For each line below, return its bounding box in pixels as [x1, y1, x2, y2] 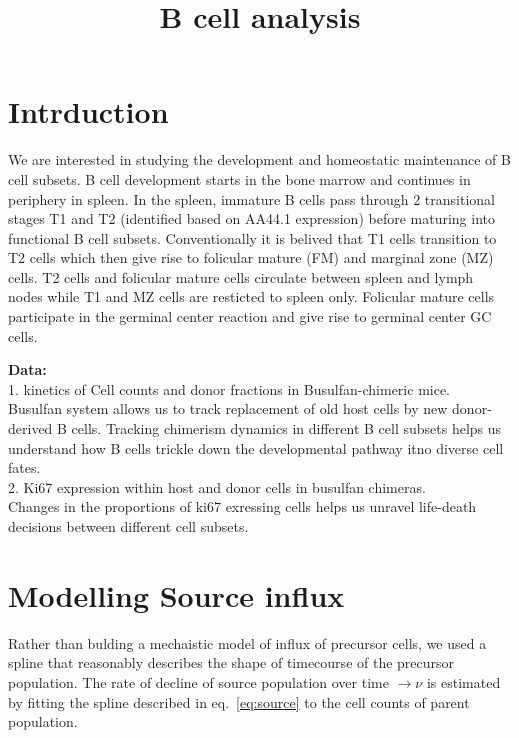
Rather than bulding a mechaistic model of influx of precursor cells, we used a [8, 632, 487, 653]
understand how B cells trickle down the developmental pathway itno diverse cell [8, 437, 504, 458]
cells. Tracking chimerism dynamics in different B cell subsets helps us [71, 418, 502, 439]
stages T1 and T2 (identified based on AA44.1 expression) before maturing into [8, 208, 496, 229]
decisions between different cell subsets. [8, 516, 249, 536]
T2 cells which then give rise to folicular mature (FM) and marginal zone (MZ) [8, 247, 494, 268]
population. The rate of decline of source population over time [8, 671, 389, 692]
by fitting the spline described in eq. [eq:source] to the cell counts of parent [8, 691, 470, 712]
